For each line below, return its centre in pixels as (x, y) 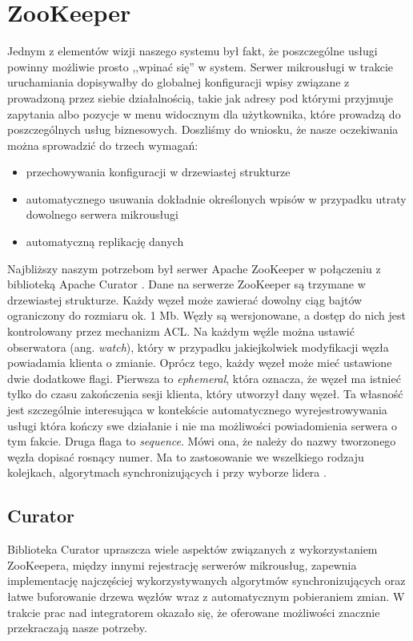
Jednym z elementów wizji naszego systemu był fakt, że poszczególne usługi (192, 51)
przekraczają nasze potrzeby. (77, 628)
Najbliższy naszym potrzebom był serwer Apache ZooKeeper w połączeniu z (194, 268)
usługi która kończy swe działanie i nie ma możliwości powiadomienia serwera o (202, 425)
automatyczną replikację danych (105, 242)
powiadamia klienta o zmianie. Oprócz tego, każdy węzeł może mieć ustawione (200, 363)
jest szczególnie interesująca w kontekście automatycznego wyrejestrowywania (197, 409)
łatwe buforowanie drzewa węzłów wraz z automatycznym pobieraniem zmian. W (206, 596)
